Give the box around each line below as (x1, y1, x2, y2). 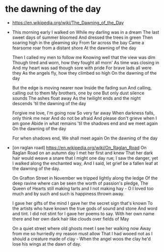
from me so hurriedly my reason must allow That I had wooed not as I (12, 230, 153, 236)
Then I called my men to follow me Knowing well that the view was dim (12, 54, 156, 60)
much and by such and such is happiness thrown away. (12, 191, 125, 196)
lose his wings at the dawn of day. (12, 241, 82, 247)
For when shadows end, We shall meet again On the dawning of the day (12, 135, 158, 141)
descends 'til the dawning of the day (12, 100, 86, 106)
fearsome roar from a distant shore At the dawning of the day (12, 45, 137, 51)
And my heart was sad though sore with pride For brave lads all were (12, 65, 152, 71)
